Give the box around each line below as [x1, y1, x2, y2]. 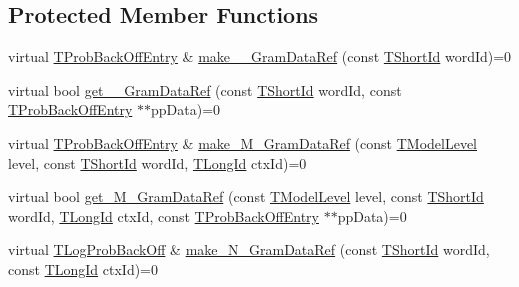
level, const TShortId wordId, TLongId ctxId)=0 [8, 152, 307, 173]
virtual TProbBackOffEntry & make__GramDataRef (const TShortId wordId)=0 [8, 46, 512, 67]
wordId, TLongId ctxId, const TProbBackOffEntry [8, 205, 319, 226]
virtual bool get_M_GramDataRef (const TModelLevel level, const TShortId [8, 186, 484, 207]
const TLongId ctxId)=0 [8, 258, 159, 279]
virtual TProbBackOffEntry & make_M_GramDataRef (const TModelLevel [8, 132, 477, 153]
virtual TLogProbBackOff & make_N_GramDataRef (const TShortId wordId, [8, 239, 490, 260]
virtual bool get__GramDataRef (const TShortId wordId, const [8, 79, 402, 100]
